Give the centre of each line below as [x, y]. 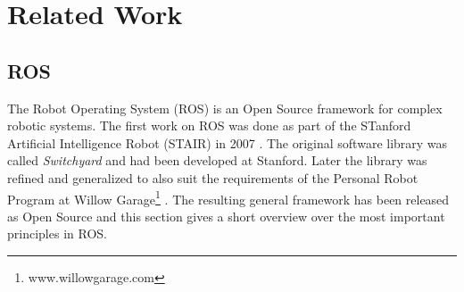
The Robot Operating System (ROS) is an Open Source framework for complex [225, 108]
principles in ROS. [57, 234]
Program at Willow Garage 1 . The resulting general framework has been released [228, 197]
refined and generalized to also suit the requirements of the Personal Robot [213, 177]
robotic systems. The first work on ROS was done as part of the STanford [209, 125]
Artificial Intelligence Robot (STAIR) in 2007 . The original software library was [228, 142]
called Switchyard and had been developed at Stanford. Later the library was [217, 160]
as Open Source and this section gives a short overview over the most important [226, 216]
